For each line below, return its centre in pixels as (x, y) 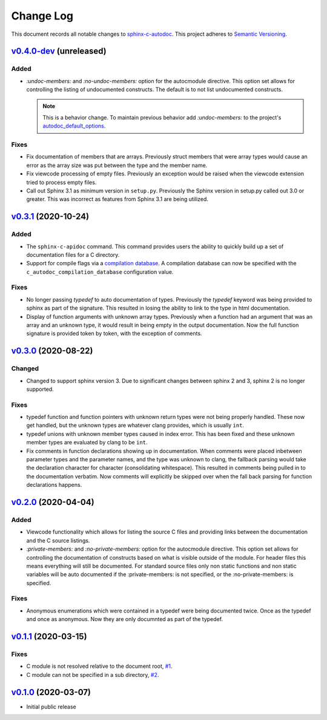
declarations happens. (54, 485)
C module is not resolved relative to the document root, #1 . (99, 666)
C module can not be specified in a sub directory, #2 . (93, 674)
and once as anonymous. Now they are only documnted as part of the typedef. (125, 619)
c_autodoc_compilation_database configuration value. (100, 272)
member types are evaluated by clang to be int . (87, 443)
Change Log (42, 16)
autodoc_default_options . (74, 126)
